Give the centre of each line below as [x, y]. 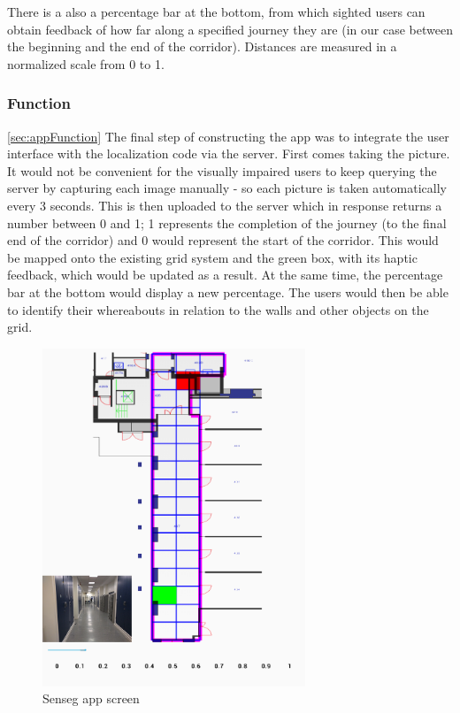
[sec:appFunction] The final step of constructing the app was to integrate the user [228, 136]
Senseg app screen [91, 698]
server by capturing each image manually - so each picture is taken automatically [227, 188]
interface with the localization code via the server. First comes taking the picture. [229, 153]
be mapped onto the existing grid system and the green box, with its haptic [212, 257]
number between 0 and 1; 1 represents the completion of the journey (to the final [227, 222]
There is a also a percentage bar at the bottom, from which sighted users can [216, 11]
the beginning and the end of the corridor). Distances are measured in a [202, 46]
